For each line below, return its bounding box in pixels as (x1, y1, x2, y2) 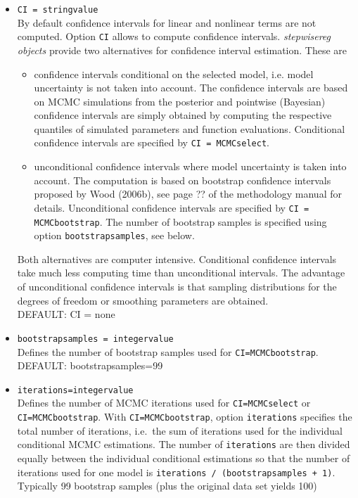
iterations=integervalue (17, 385, 134, 395)
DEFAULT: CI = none (17, 307, 115, 321)
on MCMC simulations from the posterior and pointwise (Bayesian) (34, 94, 326, 108)
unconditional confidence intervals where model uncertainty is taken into (34, 159, 347, 174)
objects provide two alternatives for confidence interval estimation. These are (17, 42, 347, 57)
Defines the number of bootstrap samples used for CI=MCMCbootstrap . (17, 344, 319, 359)
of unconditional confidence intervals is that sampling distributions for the (17, 279, 337, 294)
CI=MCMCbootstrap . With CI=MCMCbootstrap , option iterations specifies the (17, 409, 352, 424)
